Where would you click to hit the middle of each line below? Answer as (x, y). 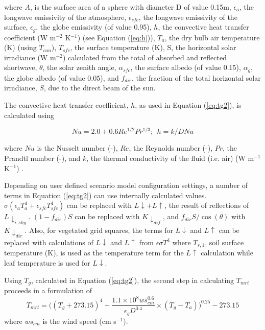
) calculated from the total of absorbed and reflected (144, 57)
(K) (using (20, 47)
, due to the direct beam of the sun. (100, 88)
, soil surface (224, 242)
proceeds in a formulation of (48, 290)
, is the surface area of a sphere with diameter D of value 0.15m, (130, 7)
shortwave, (21, 67)
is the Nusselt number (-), (77, 148)
